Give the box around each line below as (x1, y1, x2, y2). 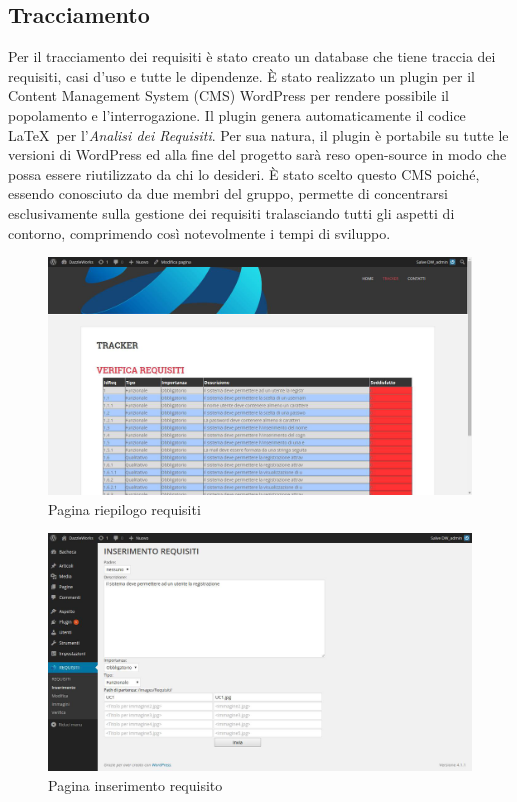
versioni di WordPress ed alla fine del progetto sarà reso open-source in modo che (8, 144, 507, 165)
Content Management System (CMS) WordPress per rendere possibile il (8, 85, 449, 106)
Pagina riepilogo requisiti (48, 498, 201, 519)
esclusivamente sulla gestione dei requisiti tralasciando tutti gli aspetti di (8, 202, 455, 223)
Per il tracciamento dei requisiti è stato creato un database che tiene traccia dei (8, 46, 496, 67)
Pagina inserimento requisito (48, 775, 223, 796)
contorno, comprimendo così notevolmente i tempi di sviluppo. (8, 222, 391, 243)
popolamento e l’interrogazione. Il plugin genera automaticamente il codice (8, 104, 466, 125)
